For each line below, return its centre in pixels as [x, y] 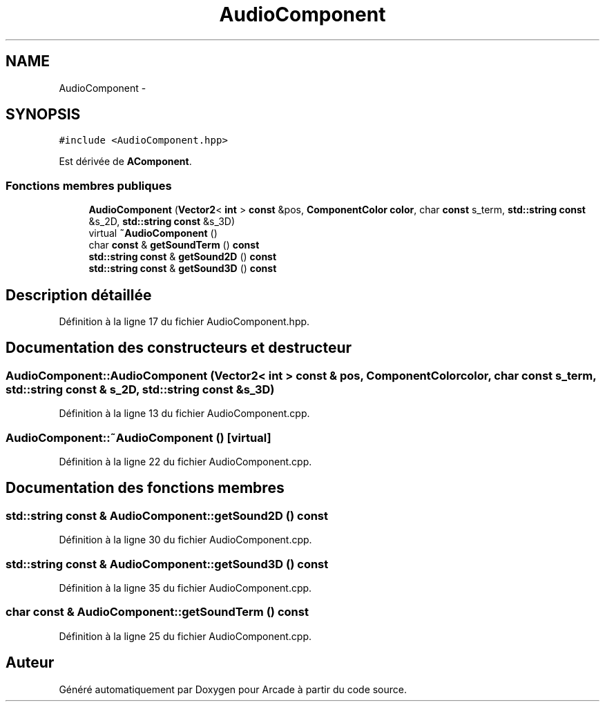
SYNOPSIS [43, 115]
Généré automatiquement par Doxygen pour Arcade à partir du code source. [233, 689]
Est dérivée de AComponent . [125, 162]
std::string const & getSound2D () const [183, 257]
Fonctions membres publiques [89, 185]
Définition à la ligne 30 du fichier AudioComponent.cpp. [185, 540]
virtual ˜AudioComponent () [153, 233]
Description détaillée [79, 295]
